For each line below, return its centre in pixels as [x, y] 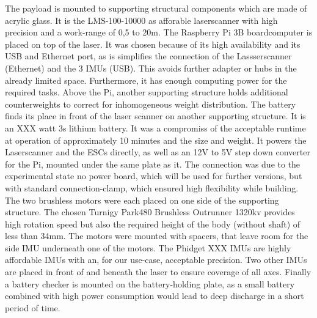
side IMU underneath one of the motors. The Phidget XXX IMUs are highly [148, 247]
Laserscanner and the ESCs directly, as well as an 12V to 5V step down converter [158, 152]
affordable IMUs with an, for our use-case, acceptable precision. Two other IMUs [156, 260]
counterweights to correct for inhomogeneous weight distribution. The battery [151, 104]
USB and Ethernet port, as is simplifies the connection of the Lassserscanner [148, 56]
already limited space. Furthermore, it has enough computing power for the [146, 80]
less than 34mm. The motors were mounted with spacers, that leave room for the [157, 236]
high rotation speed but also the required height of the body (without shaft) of [153, 224]
